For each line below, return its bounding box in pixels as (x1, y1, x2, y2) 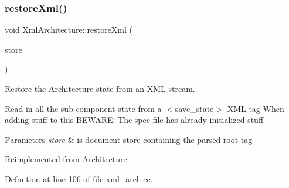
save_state (175, 102, 214, 114)
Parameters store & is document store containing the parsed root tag (5, 133, 253, 145)
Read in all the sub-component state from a (5, 102, 162, 114)
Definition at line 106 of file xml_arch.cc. (5, 172, 153, 184)
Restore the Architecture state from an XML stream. (5, 83, 195, 94)
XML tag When (227, 102, 284, 114)
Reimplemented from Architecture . (5, 153, 130, 165)
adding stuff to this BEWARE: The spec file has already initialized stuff (5, 114, 264, 126)
